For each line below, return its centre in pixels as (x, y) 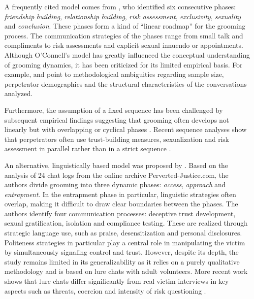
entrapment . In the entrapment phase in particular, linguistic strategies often (120, 194)
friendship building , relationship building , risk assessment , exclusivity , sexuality (123, 16)
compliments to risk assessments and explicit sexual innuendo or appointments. (124, 45)
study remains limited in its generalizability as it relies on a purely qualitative (122, 261)
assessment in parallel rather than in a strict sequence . (88, 149)
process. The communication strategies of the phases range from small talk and (124, 35)
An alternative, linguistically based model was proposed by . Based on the (116, 165)
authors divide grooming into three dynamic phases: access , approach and (115, 184)
